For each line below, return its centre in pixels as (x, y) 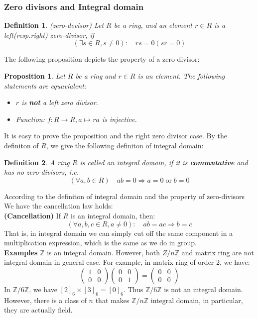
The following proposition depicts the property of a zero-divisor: (102, 59)
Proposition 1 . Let (35, 76)
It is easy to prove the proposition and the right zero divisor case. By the (116, 136)
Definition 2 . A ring (37, 162)
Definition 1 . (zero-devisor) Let (54, 25)
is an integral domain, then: (113, 215)
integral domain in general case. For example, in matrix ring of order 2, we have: (127, 262)
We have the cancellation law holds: (59, 206)
